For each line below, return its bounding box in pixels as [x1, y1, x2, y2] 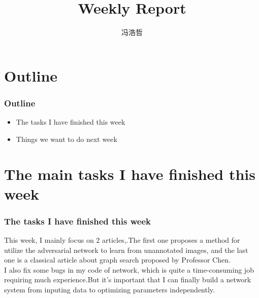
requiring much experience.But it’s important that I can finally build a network [4, 274, 251, 285]
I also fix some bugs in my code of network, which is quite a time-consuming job [4, 264, 254, 275]
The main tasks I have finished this [4, 163, 256, 184]
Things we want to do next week [16, 133, 117, 144]
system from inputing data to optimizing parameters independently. [4, 284, 215, 295]
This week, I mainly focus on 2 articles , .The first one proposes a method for [4, 235, 240, 245]
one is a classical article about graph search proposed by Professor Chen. [4, 254, 231, 265]
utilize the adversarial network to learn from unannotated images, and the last [4, 244, 248, 255]
